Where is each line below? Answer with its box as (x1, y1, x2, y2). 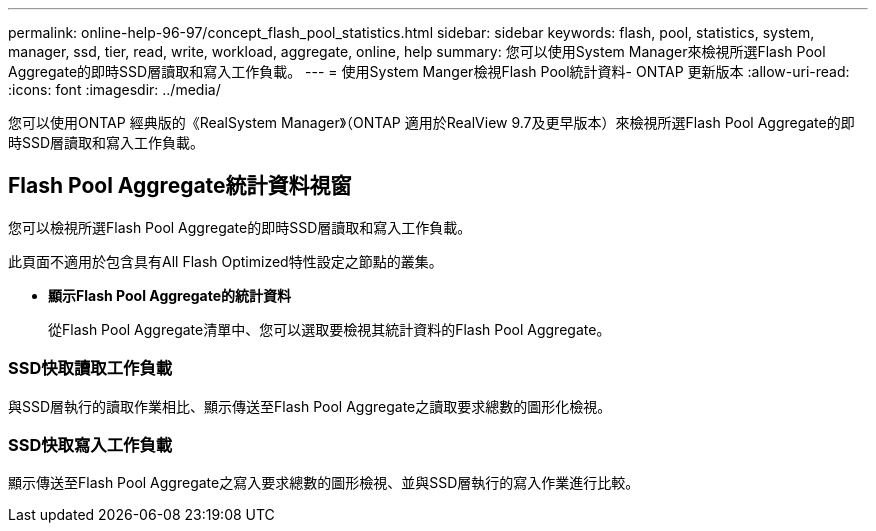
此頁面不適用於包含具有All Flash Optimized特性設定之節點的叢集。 (8, 252, 443, 270)
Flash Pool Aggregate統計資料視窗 (8, 173, 352, 199)
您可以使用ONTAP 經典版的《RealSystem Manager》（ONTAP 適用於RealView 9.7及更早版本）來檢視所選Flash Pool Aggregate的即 (8, 114, 855, 131)
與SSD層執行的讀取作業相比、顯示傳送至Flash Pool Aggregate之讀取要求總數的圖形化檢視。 (8, 397, 612, 415)
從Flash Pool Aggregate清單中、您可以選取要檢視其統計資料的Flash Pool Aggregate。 (48, 320, 611, 338)
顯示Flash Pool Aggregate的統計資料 (48, 286, 292, 304)
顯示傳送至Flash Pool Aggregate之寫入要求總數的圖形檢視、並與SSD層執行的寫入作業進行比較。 (8, 474, 640, 492)
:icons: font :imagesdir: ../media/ (8, 81, 221, 98)
